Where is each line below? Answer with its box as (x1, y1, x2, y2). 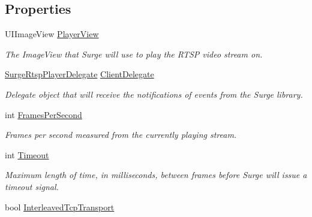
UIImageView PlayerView (5, 28, 99, 40)
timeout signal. (5, 180, 59, 192)
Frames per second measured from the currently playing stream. (5, 128, 237, 141)
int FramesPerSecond (5, 108, 82, 120)
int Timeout (5, 148, 49, 161)
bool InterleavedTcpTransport (5, 200, 115, 213)
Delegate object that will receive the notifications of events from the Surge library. (5, 88, 303, 100)
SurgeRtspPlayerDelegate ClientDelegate (5, 68, 154, 80)
